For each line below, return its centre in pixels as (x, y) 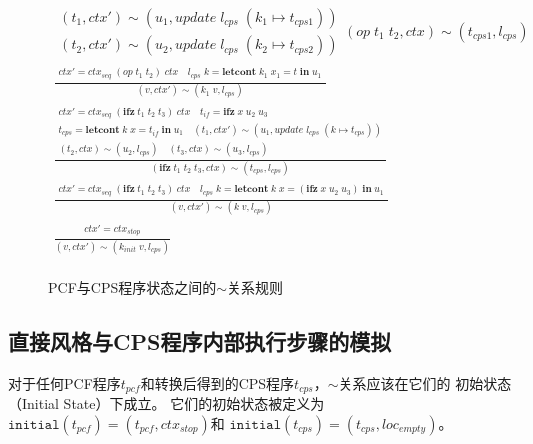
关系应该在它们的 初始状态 (425, 382)
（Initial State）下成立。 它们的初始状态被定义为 (166, 403)
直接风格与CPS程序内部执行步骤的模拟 (200, 340)
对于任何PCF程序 (64, 382)
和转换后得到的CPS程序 (217, 382)
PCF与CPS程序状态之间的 (132, 286)
